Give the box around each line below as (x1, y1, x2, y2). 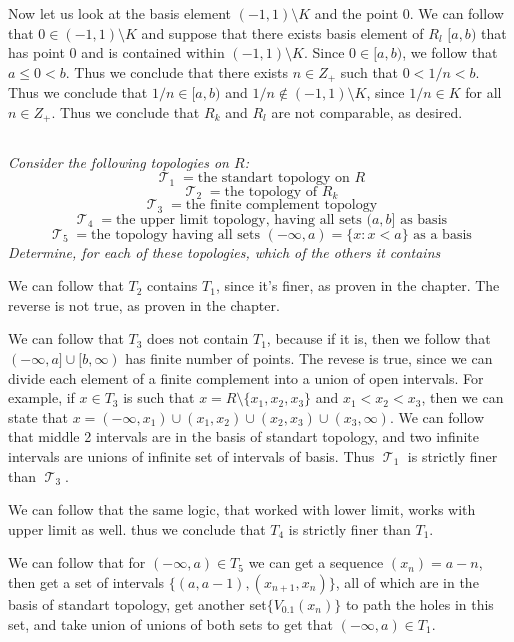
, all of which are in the (335, 571, 479, 592)
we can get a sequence (248, 552, 384, 573)
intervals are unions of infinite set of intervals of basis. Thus (8, 445, 375, 466)
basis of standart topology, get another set (8, 593, 267, 614)
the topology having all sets (91, 227, 260, 242)
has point (8, 42, 65, 63)
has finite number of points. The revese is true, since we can (125, 348, 493, 368)
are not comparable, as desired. (271, 101, 463, 122)
